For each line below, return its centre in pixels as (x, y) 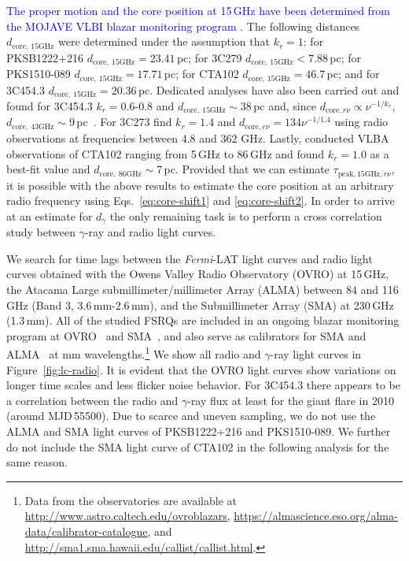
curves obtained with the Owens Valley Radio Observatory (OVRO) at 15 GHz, (198, 274)
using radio (361, 122)
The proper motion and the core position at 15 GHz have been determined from (199, 10)
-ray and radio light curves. (150, 232)
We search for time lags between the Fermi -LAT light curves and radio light (190, 258)
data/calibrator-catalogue (86, 531)
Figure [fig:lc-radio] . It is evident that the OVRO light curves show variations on (201, 369)
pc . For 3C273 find (124, 122)
